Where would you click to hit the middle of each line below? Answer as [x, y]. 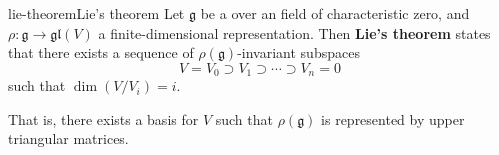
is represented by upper [393, 118]
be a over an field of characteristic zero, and [335, 13]
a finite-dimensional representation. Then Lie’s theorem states [294, 32]
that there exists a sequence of [101, 52]
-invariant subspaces [298, 52]
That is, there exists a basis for [103, 118]
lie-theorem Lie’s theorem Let [96, 13]
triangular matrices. [68, 138]
